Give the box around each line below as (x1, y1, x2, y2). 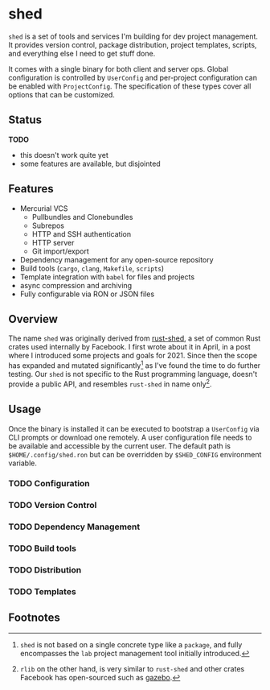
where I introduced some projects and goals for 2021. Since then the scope (8, 351, 258, 361)
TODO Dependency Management (8, 521, 141, 532)
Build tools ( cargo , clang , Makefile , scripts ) (19, 263, 165, 273)
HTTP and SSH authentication (31, 229, 131, 238)
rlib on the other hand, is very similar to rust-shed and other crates (19, 663, 245, 673)
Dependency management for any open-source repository (19, 254, 215, 264)
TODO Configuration (8, 478, 90, 490)
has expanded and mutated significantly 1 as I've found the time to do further (8, 359, 261, 370)
